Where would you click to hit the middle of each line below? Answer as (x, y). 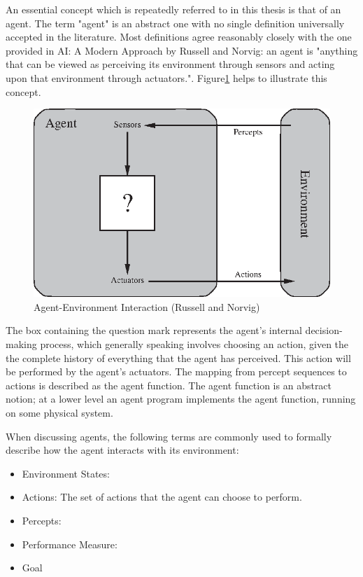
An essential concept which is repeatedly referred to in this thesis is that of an (173, 9)
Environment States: (66, 473)
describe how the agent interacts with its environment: (122, 450)
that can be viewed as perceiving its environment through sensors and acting (170, 64)
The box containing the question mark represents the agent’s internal (154, 330)
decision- (324, 330)
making (21, 344)
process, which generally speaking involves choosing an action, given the (194, 344)
